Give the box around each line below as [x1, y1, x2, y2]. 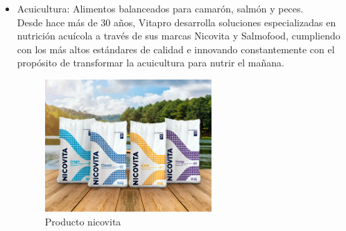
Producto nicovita [44, 214, 121, 228]
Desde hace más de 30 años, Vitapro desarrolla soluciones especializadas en [17, 15, 336, 29]
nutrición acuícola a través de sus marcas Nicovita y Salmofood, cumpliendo [17, 28, 340, 43]
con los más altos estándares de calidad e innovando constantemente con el [17, 41, 335, 56]
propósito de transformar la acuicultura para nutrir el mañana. [17, 55, 284, 70]
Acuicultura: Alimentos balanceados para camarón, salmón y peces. [17, 1, 304, 15]
